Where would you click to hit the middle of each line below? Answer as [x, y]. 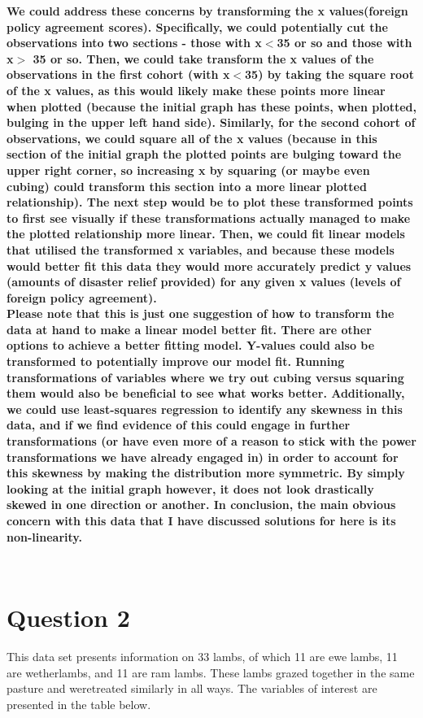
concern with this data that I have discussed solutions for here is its [201, 520]
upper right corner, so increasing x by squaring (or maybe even [188, 170]
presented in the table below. [79, 704]
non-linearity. [44, 536]
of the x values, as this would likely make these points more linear [196, 90]
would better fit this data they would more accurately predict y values [209, 265]
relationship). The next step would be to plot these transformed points [210, 202]
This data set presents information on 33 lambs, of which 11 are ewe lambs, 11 [202, 656]
